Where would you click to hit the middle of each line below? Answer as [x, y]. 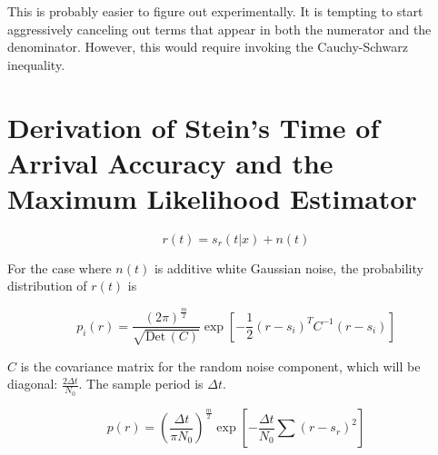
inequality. [36, 64]
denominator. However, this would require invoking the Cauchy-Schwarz [208, 47]
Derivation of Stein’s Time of [194, 127]
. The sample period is [141, 384]
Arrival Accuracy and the [170, 162]
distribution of [47, 286]
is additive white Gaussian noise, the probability [289, 267]
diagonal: [33, 384]
